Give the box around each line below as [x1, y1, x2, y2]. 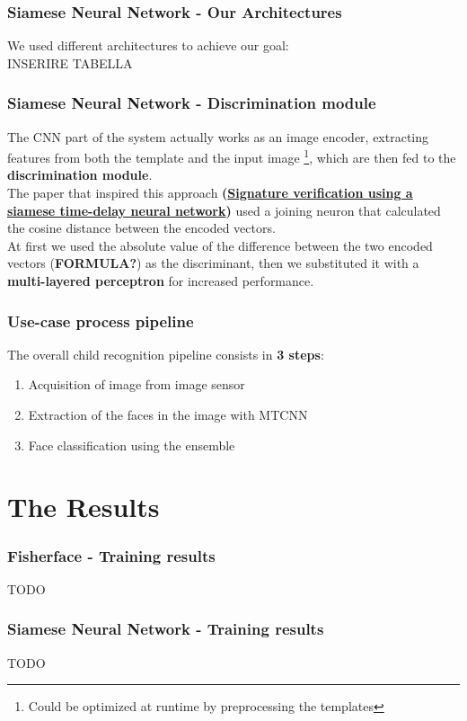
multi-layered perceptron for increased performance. [7, 271, 314, 290]
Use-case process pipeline [7, 309, 194, 332]
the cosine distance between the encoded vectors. [7, 218, 276, 237]
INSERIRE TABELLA [7, 53, 133, 72]
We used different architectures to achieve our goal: [7, 36, 289, 55]
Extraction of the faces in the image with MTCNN [28, 405, 308, 424]
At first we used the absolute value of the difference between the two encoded [7, 236, 433, 254]
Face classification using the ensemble [28, 435, 235, 454]
